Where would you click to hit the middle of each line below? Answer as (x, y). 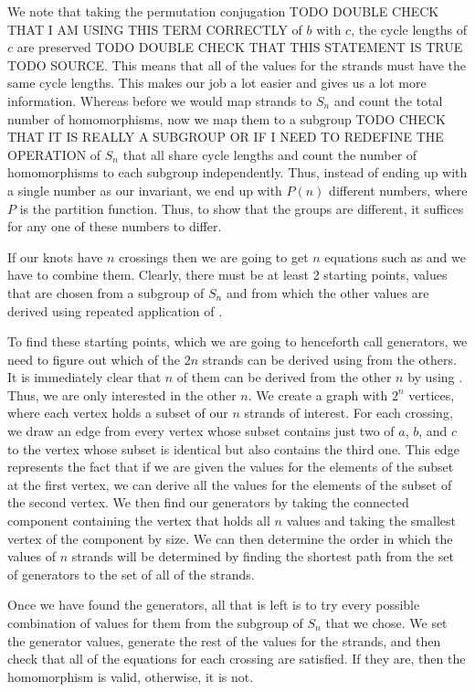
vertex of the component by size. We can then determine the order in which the (230, 538)
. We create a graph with (318, 394)
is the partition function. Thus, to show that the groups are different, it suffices (242, 208)
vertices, (432, 394)
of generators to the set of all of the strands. (131, 574)
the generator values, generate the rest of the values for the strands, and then (224, 640)
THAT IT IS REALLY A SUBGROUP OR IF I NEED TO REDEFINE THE (226, 137)
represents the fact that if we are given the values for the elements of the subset (231, 467)
